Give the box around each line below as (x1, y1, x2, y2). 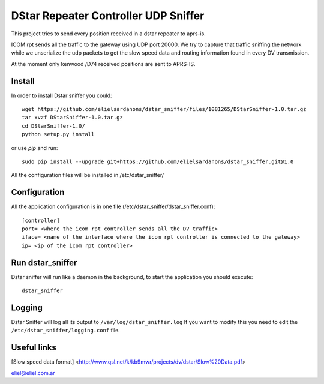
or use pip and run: (11, 144, 58, 151)
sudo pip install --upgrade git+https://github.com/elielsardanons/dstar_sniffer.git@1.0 (22, 158, 294, 165)
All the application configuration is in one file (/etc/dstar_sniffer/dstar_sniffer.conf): (11, 203, 215, 210)
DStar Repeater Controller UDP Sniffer (11, 9, 205, 22)
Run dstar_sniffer (11, 257, 77, 268)
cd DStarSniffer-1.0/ (22, 122, 85, 129)
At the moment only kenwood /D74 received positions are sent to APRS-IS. (11, 60, 196, 67)
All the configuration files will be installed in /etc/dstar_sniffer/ (11, 172, 164, 179)
